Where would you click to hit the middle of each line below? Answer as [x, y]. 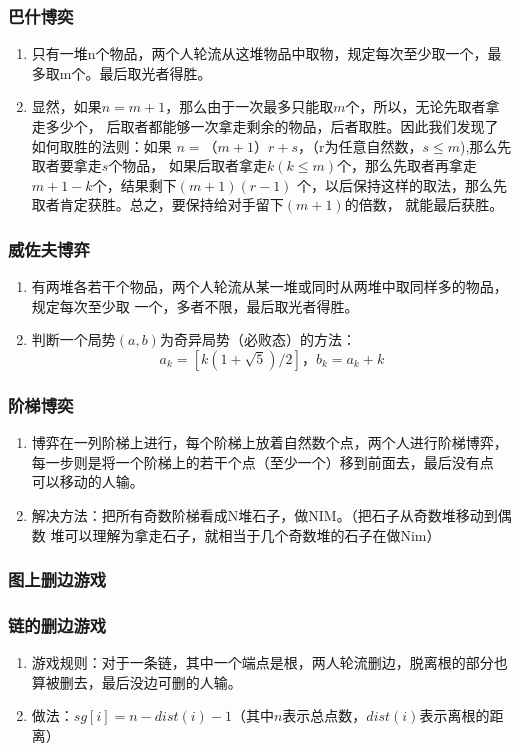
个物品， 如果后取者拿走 [188, 165]
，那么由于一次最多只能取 [249, 106]
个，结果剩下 [134, 184]
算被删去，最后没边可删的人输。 [136, 681]
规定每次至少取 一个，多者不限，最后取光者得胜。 [195, 305]
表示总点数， [324, 715]
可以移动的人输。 [87, 481]
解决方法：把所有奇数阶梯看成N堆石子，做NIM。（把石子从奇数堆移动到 [264, 514]
